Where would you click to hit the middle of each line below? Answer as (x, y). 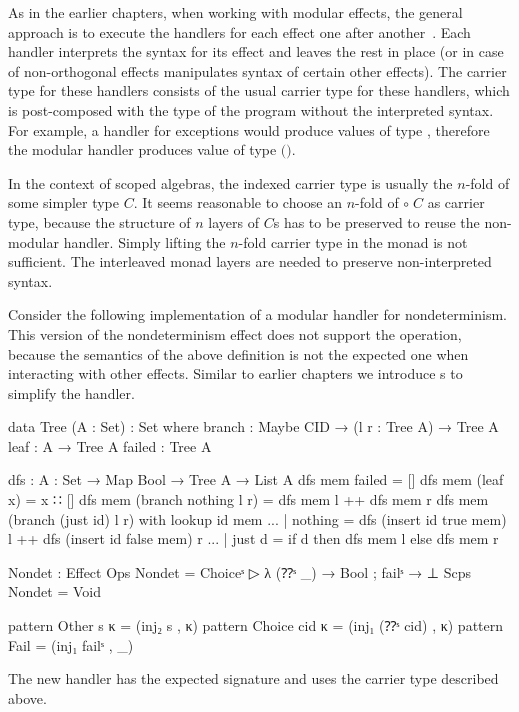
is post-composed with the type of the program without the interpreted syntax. (251, 109)
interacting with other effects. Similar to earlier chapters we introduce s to (235, 373)
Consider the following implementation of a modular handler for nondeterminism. (257, 314)
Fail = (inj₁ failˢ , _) (71, 644)
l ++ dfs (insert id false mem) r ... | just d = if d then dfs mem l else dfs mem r (253, 538)
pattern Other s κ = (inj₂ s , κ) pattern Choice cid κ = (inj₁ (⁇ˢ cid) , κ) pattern (256, 625)
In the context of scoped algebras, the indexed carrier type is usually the (230, 182)
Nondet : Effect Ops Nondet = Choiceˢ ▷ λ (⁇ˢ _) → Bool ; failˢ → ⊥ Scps (239, 571)
